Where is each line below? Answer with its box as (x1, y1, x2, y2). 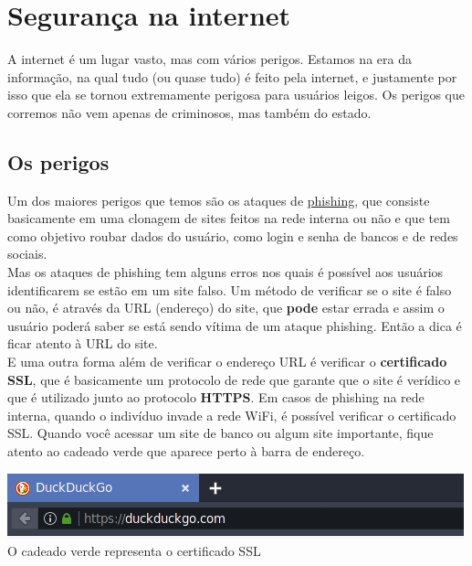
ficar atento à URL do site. (7, 334, 158, 353)
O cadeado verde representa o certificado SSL (7, 541, 261, 561)
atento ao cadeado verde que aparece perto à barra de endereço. (7, 442, 365, 461)
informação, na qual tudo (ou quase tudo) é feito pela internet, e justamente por (7, 67, 457, 86)
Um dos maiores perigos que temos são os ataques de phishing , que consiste (7, 190, 430, 209)
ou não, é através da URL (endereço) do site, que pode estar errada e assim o (7, 298, 445, 317)
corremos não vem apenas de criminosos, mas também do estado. (7, 102, 372, 122)
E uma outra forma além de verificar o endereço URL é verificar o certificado (7, 352, 447, 371)
